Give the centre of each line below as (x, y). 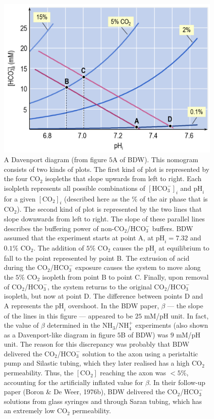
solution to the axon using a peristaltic (140, 353)
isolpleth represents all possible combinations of (75, 188)
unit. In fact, (189, 315)
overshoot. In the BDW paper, (114, 305)
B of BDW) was (144, 334)
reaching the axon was (133, 373)
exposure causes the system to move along (138, 267)
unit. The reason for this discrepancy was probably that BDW (97, 344)
